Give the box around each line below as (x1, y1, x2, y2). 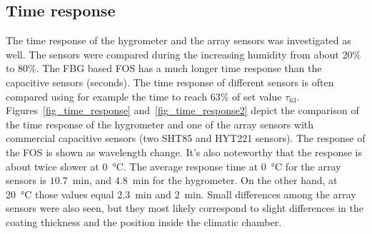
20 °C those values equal (6, 186, 114, 201)
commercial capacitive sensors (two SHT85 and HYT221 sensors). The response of (6, 131, 366, 146)
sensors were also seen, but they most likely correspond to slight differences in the (6, 200, 363, 215)
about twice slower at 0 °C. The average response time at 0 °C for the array (6, 158, 341, 173)
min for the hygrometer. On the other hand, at (132, 173, 338, 188)
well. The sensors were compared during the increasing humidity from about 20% (6, 46, 361, 61)
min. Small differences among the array (184, 186, 356, 201)
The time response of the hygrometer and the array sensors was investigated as (6, 33, 351, 48)
